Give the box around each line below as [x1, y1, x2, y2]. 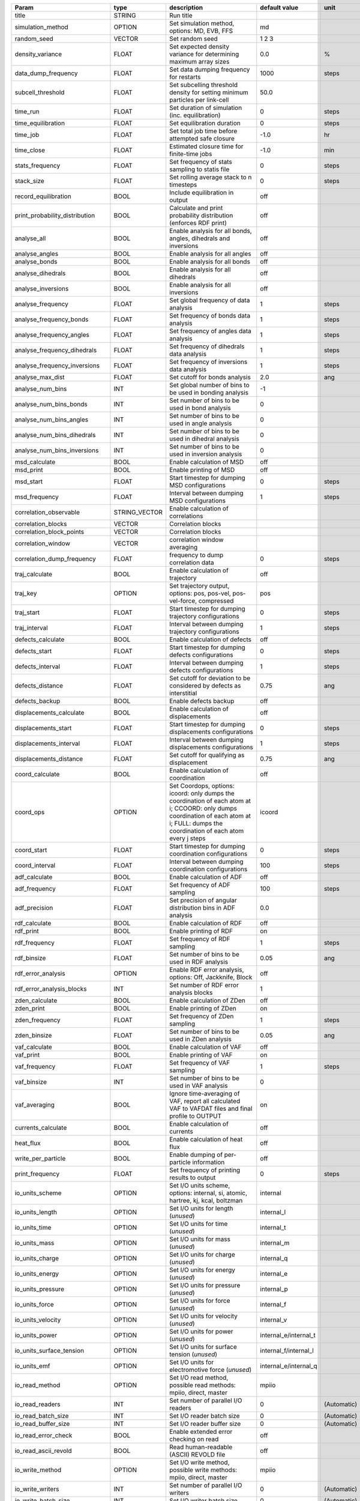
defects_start [14, 647, 52, 655]
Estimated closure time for [169, 142, 244, 150]
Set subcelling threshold [169, 81, 238, 89]
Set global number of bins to [169, 381, 250, 389]
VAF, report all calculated [169, 1097, 241, 1105]
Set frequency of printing [169, 1166, 241, 1174]
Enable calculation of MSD [169, 458, 244, 466]
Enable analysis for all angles [169, 250, 251, 258]
